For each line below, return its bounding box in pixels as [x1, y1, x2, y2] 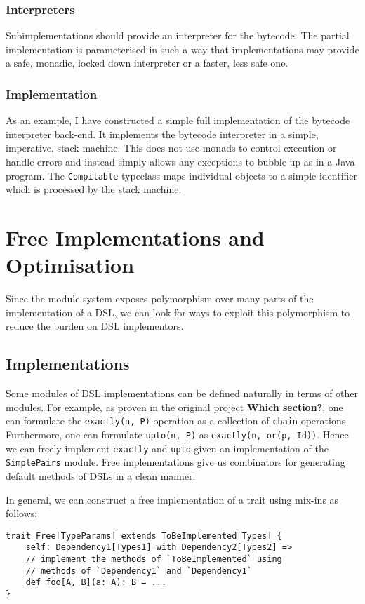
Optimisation [6, 250, 135, 279]
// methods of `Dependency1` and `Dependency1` [25, 565, 252, 576]
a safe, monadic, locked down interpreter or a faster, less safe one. [6, 55, 288, 70]
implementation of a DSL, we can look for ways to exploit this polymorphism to [6, 304, 350, 319]
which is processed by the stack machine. [6, 182, 182, 196]
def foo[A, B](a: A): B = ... [25, 577, 167, 588]
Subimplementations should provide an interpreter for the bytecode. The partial [6, 28, 350, 43]
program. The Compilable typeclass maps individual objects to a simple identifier [6, 168, 358, 182]
